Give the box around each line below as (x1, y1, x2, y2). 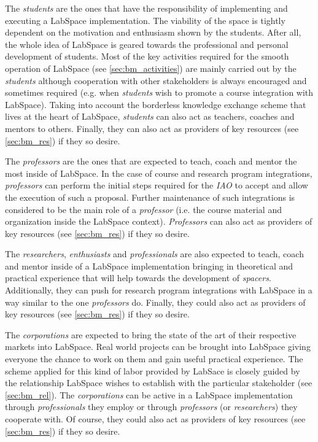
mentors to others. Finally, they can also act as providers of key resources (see (5, 122, 299, 134)
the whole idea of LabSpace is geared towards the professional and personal (5, 37, 289, 50)
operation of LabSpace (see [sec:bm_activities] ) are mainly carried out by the (5, 61, 297, 74)
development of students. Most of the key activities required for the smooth (5, 50, 289, 63)
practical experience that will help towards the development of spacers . (5, 271, 271, 284)
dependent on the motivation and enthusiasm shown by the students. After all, (5, 26, 301, 39)
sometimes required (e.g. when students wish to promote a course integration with (5, 86, 314, 99)
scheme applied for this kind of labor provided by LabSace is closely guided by (5, 364, 300, 377)
